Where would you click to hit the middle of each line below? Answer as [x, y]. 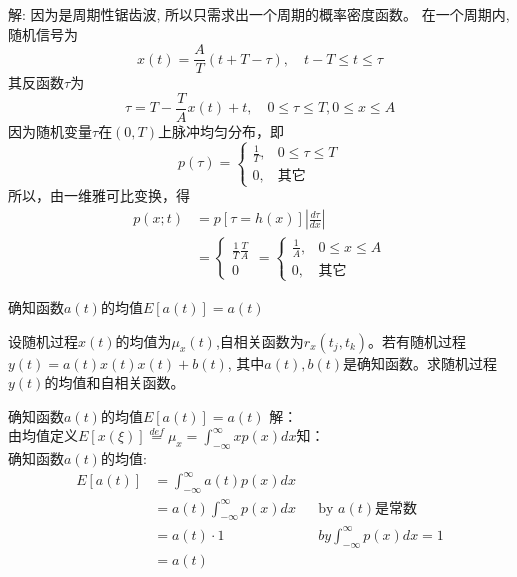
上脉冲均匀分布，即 [221, 130]
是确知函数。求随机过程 [420, 362]
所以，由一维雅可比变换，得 [99, 195]
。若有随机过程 [417, 340]
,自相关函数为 [259, 340]
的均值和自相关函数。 [114, 382]
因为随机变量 [50, 130]
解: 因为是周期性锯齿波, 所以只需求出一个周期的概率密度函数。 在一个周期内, [259, 14]
